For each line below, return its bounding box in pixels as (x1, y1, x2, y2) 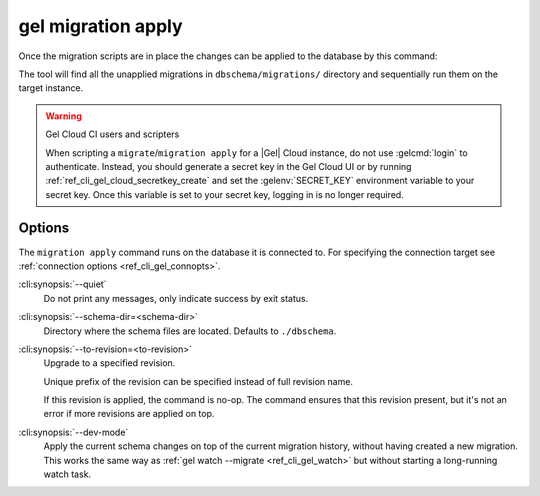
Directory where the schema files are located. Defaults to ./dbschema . (43, 325, 337, 337)
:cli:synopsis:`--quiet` (18, 278, 107, 290)
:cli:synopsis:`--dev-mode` (18, 426, 129, 438)
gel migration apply (18, 15, 184, 37)
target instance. (18, 82, 84, 94)
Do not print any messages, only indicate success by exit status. (43, 292, 309, 304)
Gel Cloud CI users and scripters (45, 128, 180, 140)
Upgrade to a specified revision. (43, 357, 176, 369)
